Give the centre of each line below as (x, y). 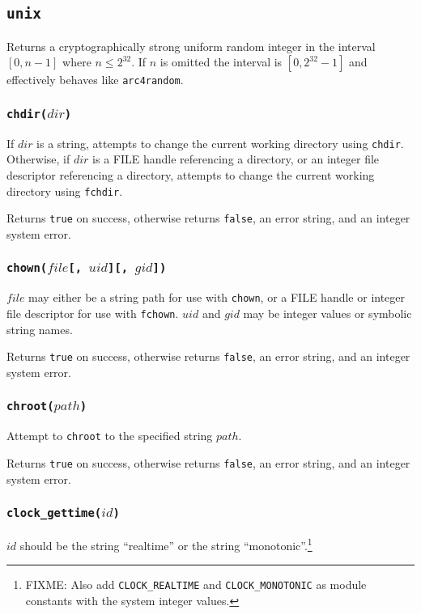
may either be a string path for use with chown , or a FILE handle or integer (217, 297)
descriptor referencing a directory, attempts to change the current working (191, 175)
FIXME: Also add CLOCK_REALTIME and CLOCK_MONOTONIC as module (196, 584)
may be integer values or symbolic (327, 313)
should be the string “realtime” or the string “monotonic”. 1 (166, 544)
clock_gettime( (54, 513)
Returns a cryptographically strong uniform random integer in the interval (191, 46)
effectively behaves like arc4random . (95, 80)
